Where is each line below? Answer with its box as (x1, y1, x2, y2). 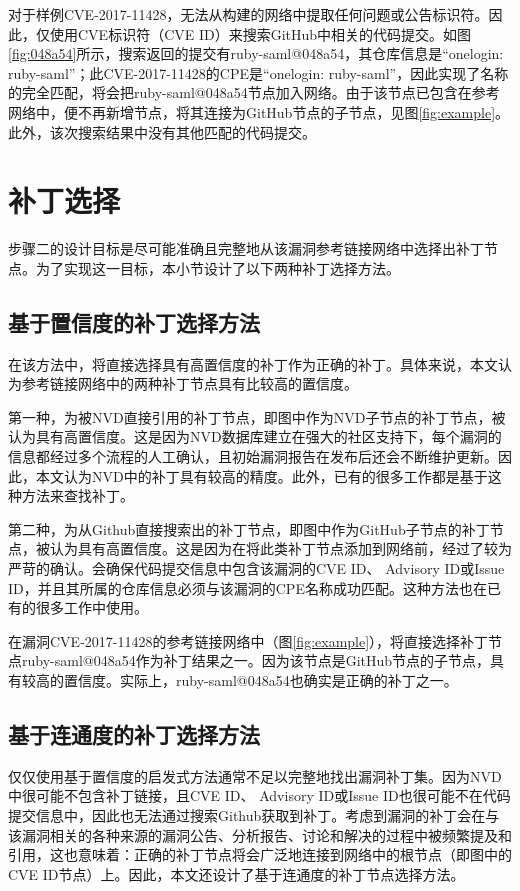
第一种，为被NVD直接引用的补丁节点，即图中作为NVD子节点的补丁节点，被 (8, 406, 506, 427)
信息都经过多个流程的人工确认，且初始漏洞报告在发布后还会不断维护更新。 (8, 446, 498, 467)
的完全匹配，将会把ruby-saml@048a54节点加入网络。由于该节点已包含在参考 (8, 82, 500, 103)
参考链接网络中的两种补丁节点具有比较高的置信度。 (21, 373, 358, 394)
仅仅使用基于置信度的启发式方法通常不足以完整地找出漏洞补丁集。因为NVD (8, 765, 502, 786)
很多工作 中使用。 (35, 597, 148, 618)
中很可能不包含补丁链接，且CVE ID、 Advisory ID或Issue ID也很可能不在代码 (8, 785, 511, 806)
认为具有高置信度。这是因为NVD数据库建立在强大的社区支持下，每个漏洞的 (8, 426, 502, 447)
